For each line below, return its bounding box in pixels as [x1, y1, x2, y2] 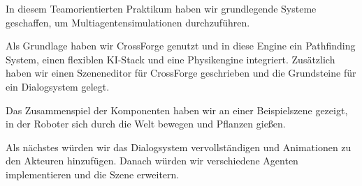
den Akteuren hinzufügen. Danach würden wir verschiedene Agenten [6, 153, 298, 168]
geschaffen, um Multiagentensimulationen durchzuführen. [6, 15, 250, 29]
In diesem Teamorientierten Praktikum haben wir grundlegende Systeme [6, 1, 317, 15]
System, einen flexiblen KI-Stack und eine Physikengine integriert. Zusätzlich [6, 52, 335, 66]
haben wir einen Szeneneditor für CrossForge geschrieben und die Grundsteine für [6, 65, 356, 80]
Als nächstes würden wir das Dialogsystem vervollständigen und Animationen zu [6, 139, 352, 154]
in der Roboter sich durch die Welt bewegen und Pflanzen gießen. [6, 116, 286, 131]
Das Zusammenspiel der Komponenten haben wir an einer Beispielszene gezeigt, [6, 102, 348, 117]
